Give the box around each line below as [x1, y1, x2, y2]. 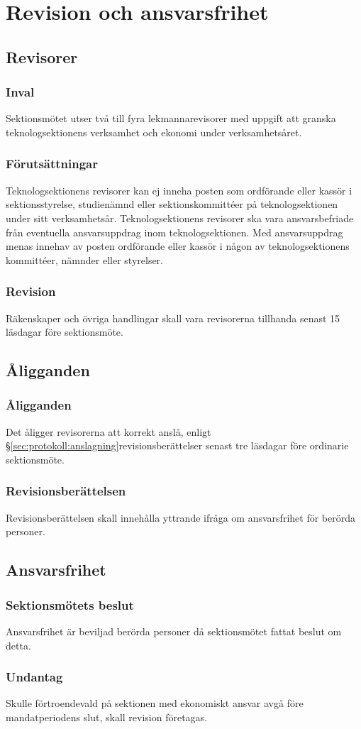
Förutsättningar [6, 155, 99, 172]
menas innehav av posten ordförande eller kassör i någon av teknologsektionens [6, 239, 350, 253]
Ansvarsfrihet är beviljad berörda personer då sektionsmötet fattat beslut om [6, 623, 342, 638]
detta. [6, 637, 31, 652]
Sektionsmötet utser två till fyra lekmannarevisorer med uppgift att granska [6, 111, 336, 126]
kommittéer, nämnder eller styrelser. [6, 252, 163, 267]
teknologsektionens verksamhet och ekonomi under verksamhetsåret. [6, 124, 302, 139]
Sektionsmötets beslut [6, 596, 134, 613]
